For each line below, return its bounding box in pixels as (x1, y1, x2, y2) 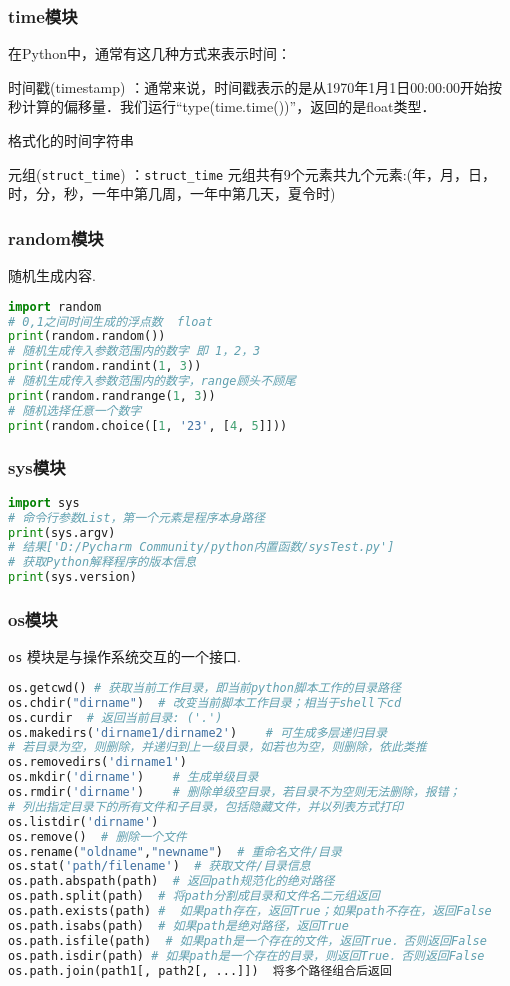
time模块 (8, 3, 78, 28)
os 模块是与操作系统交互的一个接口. (8, 646, 241, 667)
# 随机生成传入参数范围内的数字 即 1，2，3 (8, 344, 261, 359)
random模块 (8, 225, 104, 250)
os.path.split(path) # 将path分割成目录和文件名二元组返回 (8, 889, 380, 904)
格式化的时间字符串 (8, 130, 134, 150)
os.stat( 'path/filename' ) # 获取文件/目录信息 (8, 859, 311, 874)
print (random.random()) (8, 329, 166, 344)
